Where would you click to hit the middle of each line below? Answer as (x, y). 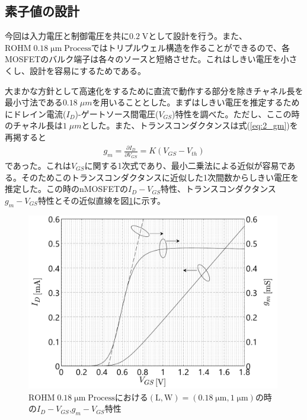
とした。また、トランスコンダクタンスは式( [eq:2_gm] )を (190, 125)
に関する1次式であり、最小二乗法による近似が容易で (186, 166)
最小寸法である (34, 102)
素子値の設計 (42, 11)
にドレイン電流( (36, 113)
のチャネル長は (34, 125)
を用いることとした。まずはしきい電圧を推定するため (196, 102)
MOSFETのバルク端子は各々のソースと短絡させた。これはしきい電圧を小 (147, 59)
